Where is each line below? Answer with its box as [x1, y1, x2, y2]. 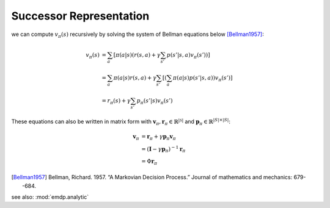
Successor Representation [11, 9, 150, 23]
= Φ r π [141, 157, 158, 166]
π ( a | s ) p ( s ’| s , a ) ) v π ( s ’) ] [172, 74, 233, 82]
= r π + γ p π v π [141, 133, 177, 142]
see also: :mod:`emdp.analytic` [11, 193, 89, 201]
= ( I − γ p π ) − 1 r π [141, 145, 186, 154]
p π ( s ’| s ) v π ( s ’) [136, 97, 173, 106]
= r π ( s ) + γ [101, 97, 131, 106]
